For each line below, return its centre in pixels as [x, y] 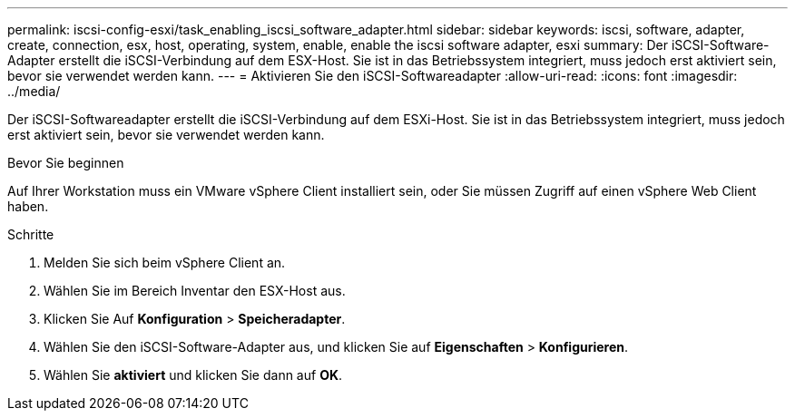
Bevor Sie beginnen [66, 163]
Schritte [31, 234]
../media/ [34, 91]
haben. [28, 206]
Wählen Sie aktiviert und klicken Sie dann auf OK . [193, 375]
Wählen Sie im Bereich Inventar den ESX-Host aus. [195, 291]
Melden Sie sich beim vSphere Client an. [165, 262]
